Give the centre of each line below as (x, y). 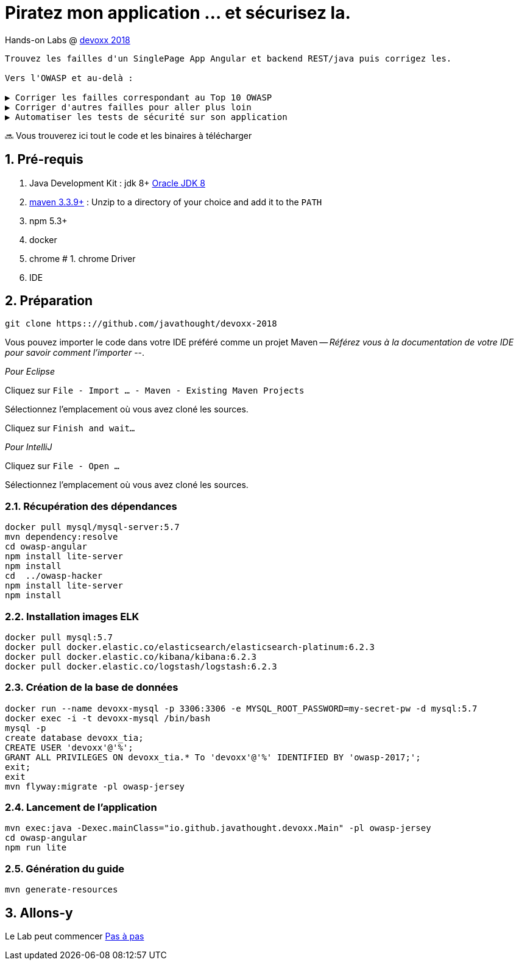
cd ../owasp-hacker (54, 576)
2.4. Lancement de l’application (81, 808)
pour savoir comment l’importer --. (75, 353)
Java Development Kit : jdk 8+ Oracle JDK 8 (117, 183)
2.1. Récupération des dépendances (91, 506)
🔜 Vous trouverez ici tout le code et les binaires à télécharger (129, 135)
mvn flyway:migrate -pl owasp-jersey (95, 786)
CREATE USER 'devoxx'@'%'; (69, 747)
